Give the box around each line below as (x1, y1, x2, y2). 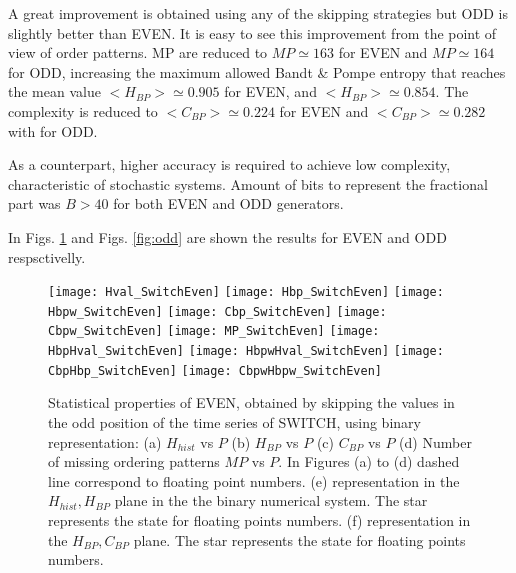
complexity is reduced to (8, 100, 158, 121)
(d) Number (399, 431, 472, 452)
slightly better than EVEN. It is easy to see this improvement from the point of (8, 22, 497, 43)
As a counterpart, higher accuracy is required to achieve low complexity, (8, 154, 451, 175)
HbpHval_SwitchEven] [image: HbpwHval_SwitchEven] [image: (48, 344, 444, 359)
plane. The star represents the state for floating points (133, 529, 466, 550)
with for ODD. (8, 120, 98, 141)
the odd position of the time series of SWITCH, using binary (48, 412, 421, 432)
